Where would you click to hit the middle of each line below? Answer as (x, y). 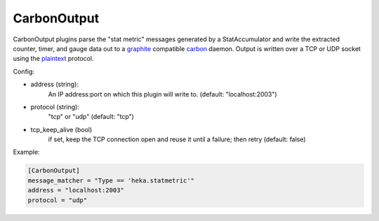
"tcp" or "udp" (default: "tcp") (91, 117)
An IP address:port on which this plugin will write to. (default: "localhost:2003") (162, 94)
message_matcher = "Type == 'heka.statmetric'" (111, 180)
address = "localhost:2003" (76, 190)
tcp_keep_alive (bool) (61, 129)
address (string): (54, 85)
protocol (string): (55, 107)
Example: (26, 152)
